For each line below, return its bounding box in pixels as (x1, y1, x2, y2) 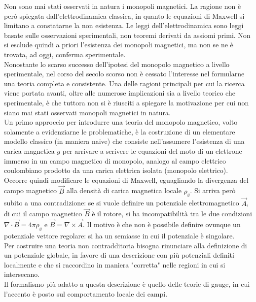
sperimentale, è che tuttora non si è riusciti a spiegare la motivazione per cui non (4, 97, 249, 107)
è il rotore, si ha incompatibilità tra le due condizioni (92, 208, 252, 219)
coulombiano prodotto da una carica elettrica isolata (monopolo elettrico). (4, 165, 228, 175)
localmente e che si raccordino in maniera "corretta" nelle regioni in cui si (4, 259, 225, 269)
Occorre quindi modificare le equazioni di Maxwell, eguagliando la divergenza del (4, 174, 249, 185)
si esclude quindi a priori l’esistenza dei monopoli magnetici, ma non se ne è (4, 39, 233, 50)
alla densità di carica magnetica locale (66, 185, 182, 196)
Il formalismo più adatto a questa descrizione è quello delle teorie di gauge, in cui (4, 278, 250, 289)
